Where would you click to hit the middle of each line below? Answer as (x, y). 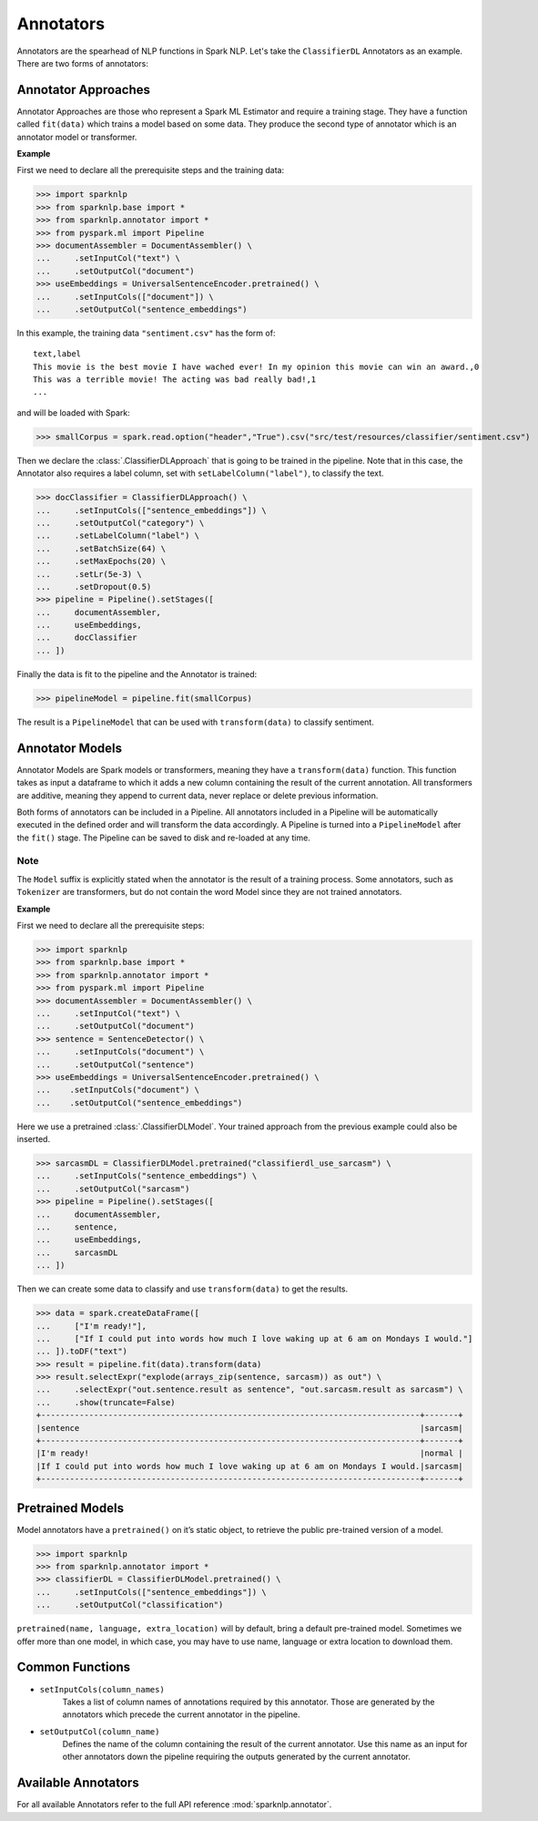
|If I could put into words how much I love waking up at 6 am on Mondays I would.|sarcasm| (249, 1466)
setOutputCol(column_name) (100, 1731)
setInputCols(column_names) (102, 1689)
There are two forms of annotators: (83, 63)
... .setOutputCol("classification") (130, 1605)
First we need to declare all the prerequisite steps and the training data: (151, 170)
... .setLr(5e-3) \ (89, 574)
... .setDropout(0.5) (94, 586)
